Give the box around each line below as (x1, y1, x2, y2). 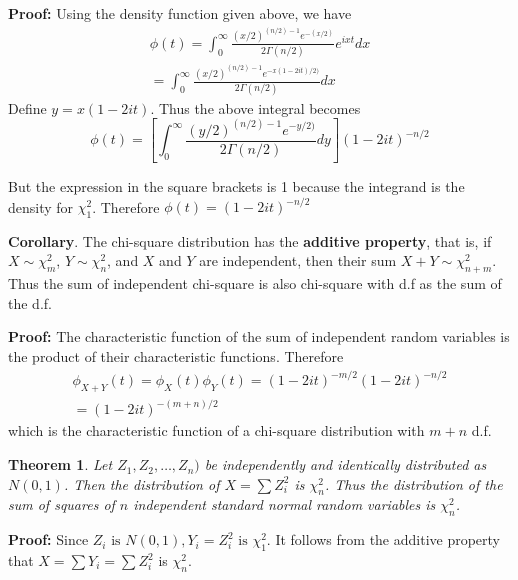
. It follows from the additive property (266, 529, 501, 550)
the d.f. (8, 292, 52, 313)
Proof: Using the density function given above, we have (8, 3, 352, 23)
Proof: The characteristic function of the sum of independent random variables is (8, 326, 510, 347)
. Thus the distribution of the (324, 473, 503, 494)
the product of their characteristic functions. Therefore (8, 346, 344, 366)
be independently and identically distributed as (204, 454, 487, 475)
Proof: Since (8, 529, 89, 550)
